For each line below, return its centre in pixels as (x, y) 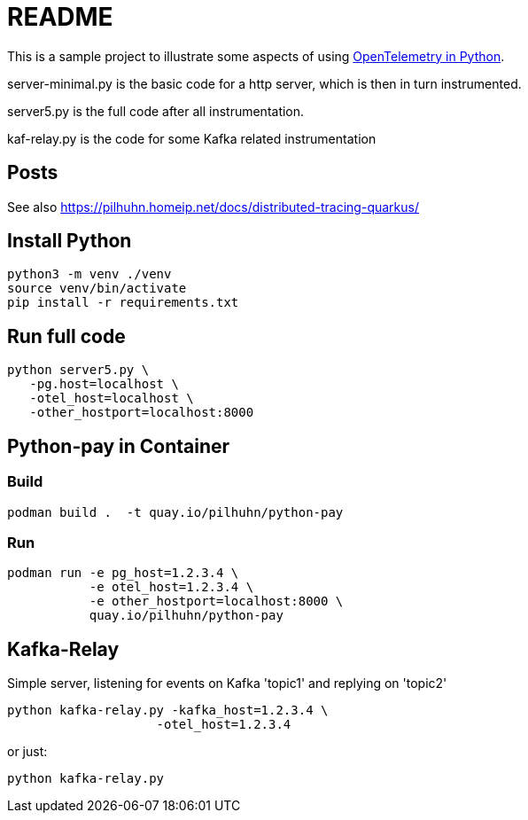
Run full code (66, 336)
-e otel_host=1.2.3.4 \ (171, 587)
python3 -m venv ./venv (89, 274)
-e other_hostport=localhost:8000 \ (216, 601)
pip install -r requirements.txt (123, 303)
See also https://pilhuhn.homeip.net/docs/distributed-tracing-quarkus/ (213, 207)
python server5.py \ (78, 370)
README (60, 17)
